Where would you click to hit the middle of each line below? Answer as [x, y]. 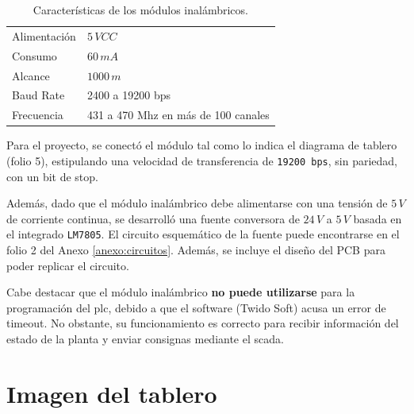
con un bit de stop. [52, 176]
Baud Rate [38, 95]
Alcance [31, 75]
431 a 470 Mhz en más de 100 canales [178, 115]
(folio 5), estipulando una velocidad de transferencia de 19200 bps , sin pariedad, [202, 160]
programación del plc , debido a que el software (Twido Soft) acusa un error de [196, 307]
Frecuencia [38, 115]
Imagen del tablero [112, 393]
